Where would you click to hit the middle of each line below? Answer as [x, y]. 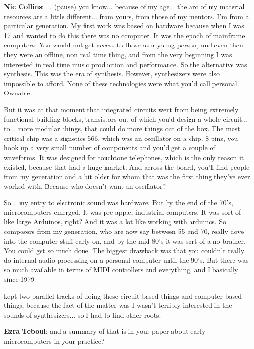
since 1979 [19, 279]
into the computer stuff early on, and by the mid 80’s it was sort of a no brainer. [125, 241]
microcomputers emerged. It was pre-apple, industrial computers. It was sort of [123, 212]
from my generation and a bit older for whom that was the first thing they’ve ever [127, 176]
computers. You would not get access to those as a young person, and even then [124, 45]
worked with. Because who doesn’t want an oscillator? [85, 186]
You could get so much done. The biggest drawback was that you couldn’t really [124, 250]
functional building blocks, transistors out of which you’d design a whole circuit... [126, 119]
